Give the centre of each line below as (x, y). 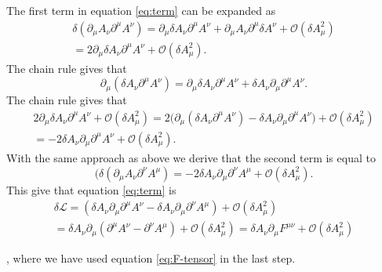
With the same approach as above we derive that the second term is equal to (191, 157)
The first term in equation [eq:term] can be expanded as (141, 10)
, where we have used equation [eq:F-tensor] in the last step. (151, 258)
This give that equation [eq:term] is (91, 189)
